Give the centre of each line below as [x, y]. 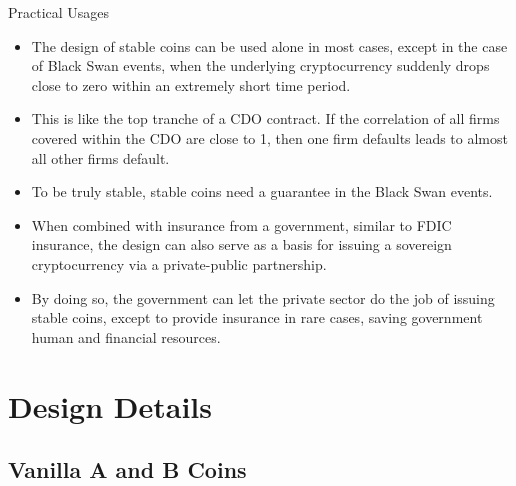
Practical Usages [59, 12]
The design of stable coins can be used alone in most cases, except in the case [269, 45]
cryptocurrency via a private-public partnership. [179, 263]
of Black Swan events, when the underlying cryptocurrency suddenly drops [260, 65]
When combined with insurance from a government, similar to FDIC [241, 224]
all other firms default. [100, 157]
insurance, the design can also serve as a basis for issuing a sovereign [241, 244]
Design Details [110, 405]
